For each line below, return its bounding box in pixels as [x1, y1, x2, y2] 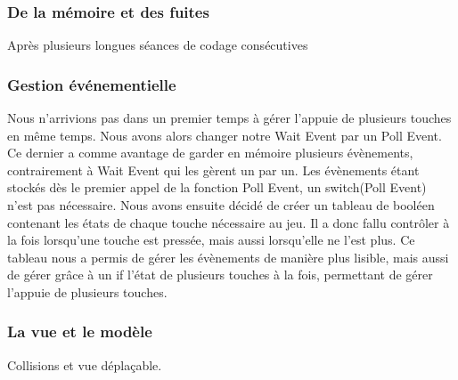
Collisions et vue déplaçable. [7, 355, 162, 374]
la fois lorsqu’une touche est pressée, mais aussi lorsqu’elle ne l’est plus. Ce [7, 230, 415, 249]
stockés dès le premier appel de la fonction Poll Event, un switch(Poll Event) [7, 178, 427, 197]
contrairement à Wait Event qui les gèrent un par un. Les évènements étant [7, 160, 420, 179]
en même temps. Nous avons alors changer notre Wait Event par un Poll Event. [7, 125, 442, 144]
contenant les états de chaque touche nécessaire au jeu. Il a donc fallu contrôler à [7, 213, 450, 231]
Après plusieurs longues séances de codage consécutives [7, 36, 308, 54]
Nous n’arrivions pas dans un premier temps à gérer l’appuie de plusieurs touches [7, 109, 452, 127]
